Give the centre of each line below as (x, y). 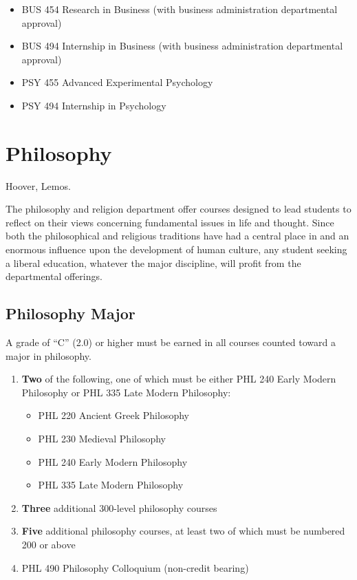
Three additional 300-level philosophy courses (119, 507)
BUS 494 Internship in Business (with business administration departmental (182, 46)
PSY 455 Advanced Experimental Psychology (117, 82)
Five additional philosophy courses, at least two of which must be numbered (183, 531)
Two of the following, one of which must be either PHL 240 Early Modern (179, 379)
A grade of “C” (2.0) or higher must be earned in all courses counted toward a (171, 342)
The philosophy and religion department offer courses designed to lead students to (178, 209)
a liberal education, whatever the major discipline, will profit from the (153, 262)
